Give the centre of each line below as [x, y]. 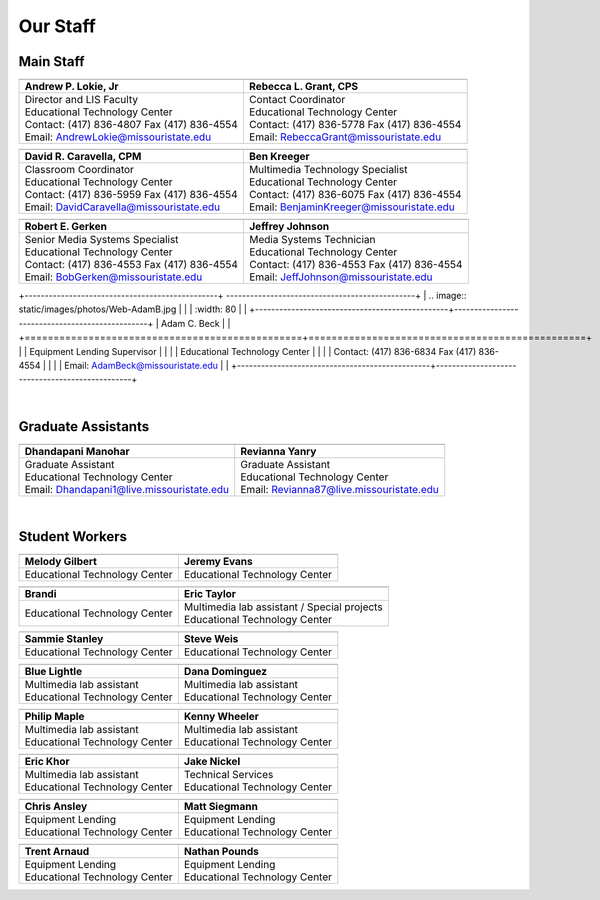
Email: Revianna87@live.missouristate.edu [340, 489]
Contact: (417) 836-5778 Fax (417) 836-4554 [355, 125]
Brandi [40, 593]
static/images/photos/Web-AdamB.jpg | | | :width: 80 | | [132, 309]
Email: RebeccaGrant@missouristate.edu [345, 137]
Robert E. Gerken [66, 227]
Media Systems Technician [312, 240]
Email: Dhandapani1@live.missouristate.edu [127, 489]
